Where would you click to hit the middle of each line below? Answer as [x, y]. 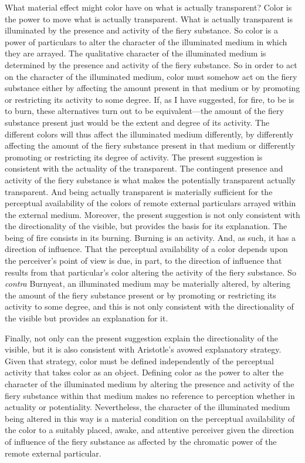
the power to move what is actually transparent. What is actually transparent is [149, 19]
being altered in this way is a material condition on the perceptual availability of [150, 418]
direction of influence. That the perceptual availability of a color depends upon [146, 249]
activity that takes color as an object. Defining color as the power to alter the [144, 372]
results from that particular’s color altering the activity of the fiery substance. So [150, 272]
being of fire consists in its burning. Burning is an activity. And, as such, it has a [150, 237]
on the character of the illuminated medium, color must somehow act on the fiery [151, 76]
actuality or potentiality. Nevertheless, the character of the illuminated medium [148, 407]
